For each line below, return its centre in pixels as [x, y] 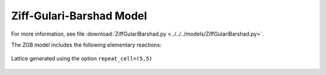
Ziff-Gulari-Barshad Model [79, 16]
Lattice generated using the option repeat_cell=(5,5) [82, 59]
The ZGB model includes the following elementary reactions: [86, 45]
